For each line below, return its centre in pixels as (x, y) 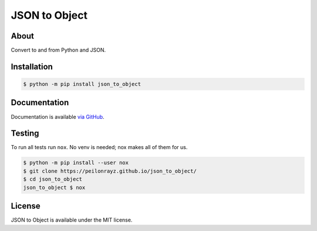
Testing (25, 134)
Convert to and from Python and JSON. (58, 50)
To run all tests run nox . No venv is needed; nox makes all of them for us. (99, 147)
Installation (32, 66)
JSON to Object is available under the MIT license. (72, 220)
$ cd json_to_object (53, 179)
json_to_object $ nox (54, 187)
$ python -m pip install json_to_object (82, 84)
